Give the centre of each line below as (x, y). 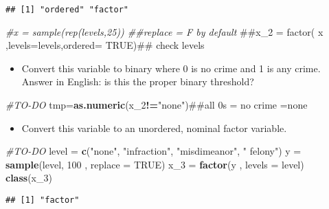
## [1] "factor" (43, 200)
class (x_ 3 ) (29, 178)
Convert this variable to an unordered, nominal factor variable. (154, 128)
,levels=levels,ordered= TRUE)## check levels (105, 45)
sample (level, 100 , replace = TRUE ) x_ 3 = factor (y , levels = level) (155, 164)
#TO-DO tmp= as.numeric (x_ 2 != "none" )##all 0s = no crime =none (157, 105)
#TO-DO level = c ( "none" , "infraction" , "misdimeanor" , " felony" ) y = (154, 151)
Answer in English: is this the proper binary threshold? (138, 81)
